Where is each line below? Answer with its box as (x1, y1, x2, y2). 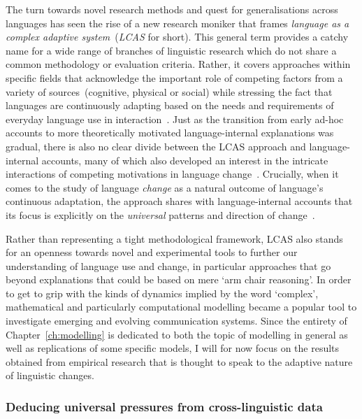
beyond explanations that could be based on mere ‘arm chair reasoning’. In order (6, 272, 352, 287)
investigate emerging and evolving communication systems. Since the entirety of (6, 313, 347, 328)
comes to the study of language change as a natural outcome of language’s (6, 180, 324, 194)
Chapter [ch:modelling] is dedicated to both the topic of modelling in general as (6, 327, 348, 341)
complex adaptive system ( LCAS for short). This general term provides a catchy (6, 29, 349, 44)
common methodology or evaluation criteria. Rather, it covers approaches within (6, 57, 351, 71)
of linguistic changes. (6, 368, 94, 383)
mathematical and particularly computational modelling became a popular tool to (6, 299, 357, 314)
